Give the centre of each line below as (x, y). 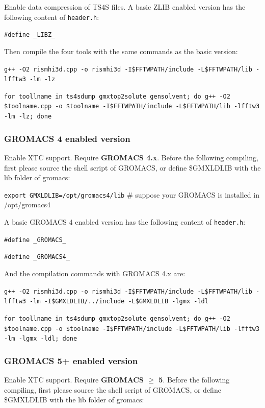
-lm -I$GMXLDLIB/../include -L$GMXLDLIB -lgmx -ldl (119, 302)
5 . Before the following (194, 380)
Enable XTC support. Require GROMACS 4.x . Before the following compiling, (131, 157)
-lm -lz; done (28, 117)
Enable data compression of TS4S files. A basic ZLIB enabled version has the (125, 7)
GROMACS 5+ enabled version (71, 360)
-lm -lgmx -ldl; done (41, 339)
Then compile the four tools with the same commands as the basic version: (121, 51)
